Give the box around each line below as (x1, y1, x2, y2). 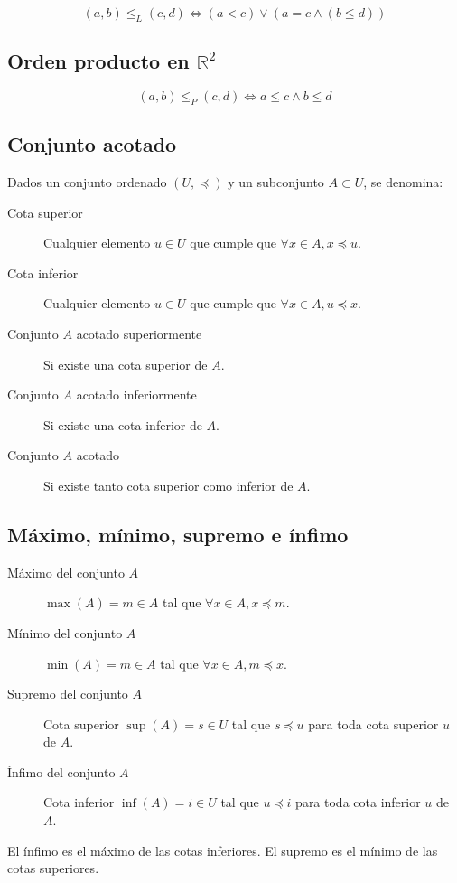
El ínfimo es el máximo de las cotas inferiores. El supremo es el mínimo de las (7, 841, 438, 860)
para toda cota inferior (295, 793, 421, 812)
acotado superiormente (76, 324, 202, 343)
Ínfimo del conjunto (7, 762, 116, 781)
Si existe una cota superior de (43, 354, 208, 373)
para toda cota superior (308, 714, 439, 733)
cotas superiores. (7, 859, 99, 878)
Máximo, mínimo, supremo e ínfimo (7, 520, 349, 548)
